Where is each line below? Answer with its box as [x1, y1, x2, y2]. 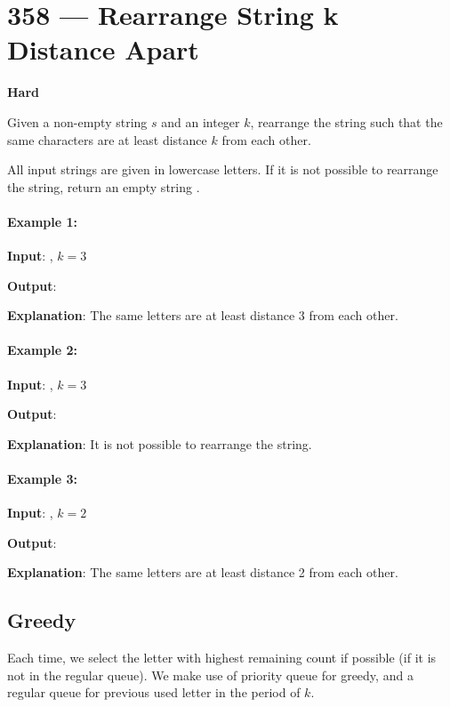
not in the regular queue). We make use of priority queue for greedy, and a [7, 665, 414, 684]
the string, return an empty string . [7, 177, 200, 196]
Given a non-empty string [7, 112, 148, 131]
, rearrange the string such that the [250, 112, 443, 131]
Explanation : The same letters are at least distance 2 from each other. [7, 563, 398, 582]
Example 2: [7, 341, 77, 359]
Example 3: [7, 470, 77, 488]
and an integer [161, 112, 240, 131]
